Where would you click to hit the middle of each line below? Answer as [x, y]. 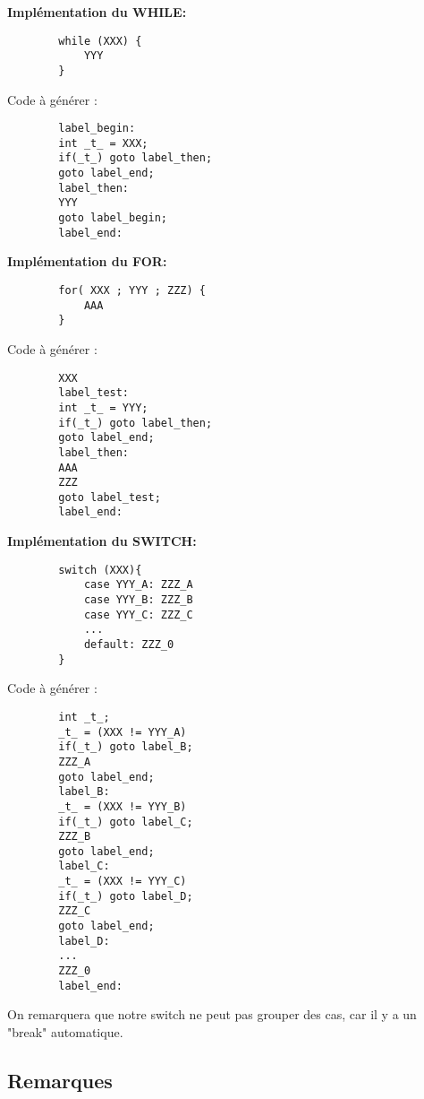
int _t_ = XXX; [103, 143]
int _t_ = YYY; [103, 407]
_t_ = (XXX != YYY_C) [123, 882]
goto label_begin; [113, 218]
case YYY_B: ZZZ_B [138, 600]
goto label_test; [110, 497]
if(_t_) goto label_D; [126, 896]
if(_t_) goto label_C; [126, 822]
